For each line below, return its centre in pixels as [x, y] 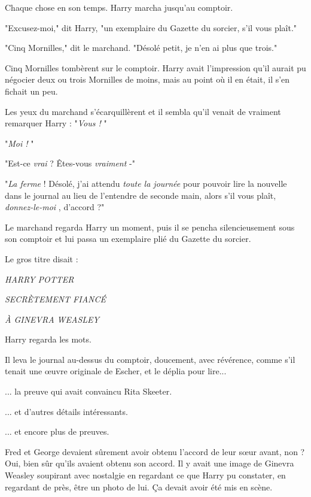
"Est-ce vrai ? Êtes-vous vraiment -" [70, 163]
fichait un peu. [31, 91]
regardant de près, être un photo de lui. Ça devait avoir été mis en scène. [139, 487]
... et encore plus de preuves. [57, 431]
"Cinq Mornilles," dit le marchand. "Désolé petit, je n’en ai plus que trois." [141, 48]
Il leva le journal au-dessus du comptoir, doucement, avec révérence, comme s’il [150, 359]
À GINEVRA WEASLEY [52, 319]
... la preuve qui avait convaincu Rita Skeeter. [89, 391]
